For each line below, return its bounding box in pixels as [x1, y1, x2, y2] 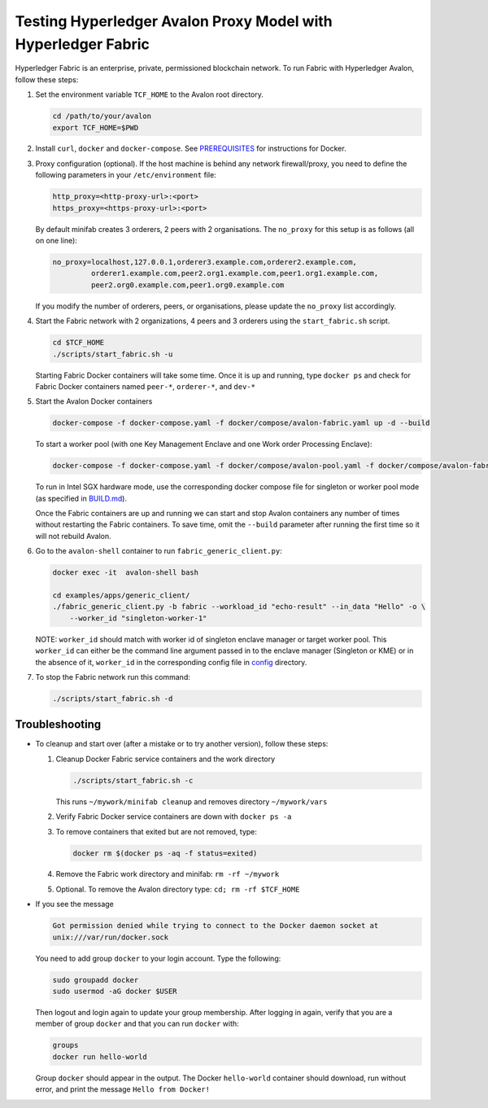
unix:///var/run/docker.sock [52, 932, 169, 942]
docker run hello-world [52, 1052, 148, 1062]
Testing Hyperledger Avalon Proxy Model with [15, 12, 333, 30]
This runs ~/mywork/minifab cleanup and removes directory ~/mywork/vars [55, 796, 328, 806]
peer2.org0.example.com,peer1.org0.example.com [90, 280, 285, 289]
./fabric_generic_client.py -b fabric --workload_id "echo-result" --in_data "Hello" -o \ [52, 602, 426, 611]
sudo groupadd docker [52, 975, 139, 984]
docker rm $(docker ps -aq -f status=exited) [72, 848, 258, 858]
